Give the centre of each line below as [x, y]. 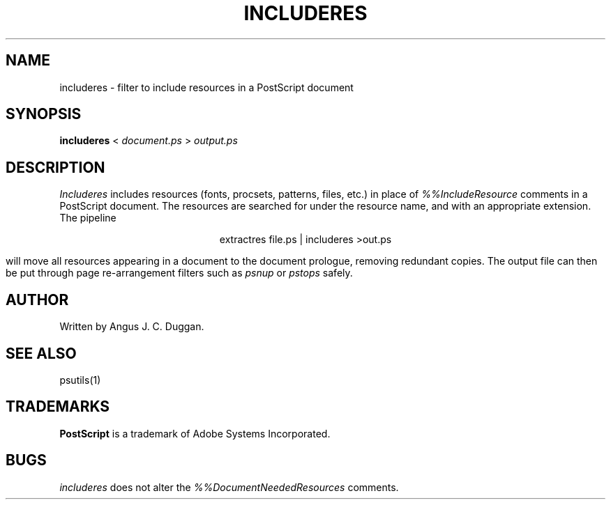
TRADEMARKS [58, 407]
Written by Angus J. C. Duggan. [132, 327]
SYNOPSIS [44, 114]
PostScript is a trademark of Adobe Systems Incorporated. [195, 433]
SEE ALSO [41, 353]
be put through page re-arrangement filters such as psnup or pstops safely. [179, 273]
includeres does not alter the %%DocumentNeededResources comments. [229, 487]
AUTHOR [37, 300]
